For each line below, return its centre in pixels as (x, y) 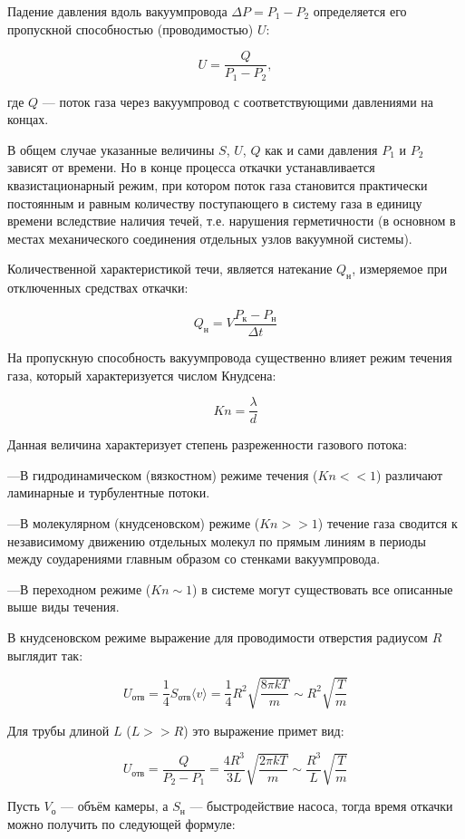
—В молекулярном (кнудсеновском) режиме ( (134, 522)
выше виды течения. (63, 607)
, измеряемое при (400, 269)
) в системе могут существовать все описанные (323, 588)
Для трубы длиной (58, 730)
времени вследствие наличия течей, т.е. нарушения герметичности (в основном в (232, 221)
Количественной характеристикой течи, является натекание (170, 269)
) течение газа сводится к (387, 522)
